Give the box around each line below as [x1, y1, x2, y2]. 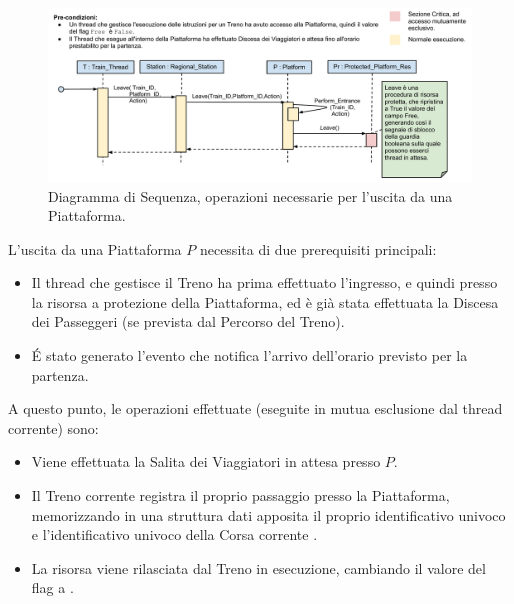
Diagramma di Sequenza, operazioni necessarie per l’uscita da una [48, 185, 453, 206]
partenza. [31, 364, 89, 385]
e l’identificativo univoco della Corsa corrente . [31, 524, 318, 545]
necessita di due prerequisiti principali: [199, 238, 437, 259]
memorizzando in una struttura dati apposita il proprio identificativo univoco [31, 504, 506, 525]
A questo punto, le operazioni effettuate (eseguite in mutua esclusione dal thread [8, 398, 503, 419]
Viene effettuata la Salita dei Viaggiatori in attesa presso [31, 451, 381, 472]
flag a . [31, 577, 74, 598]
